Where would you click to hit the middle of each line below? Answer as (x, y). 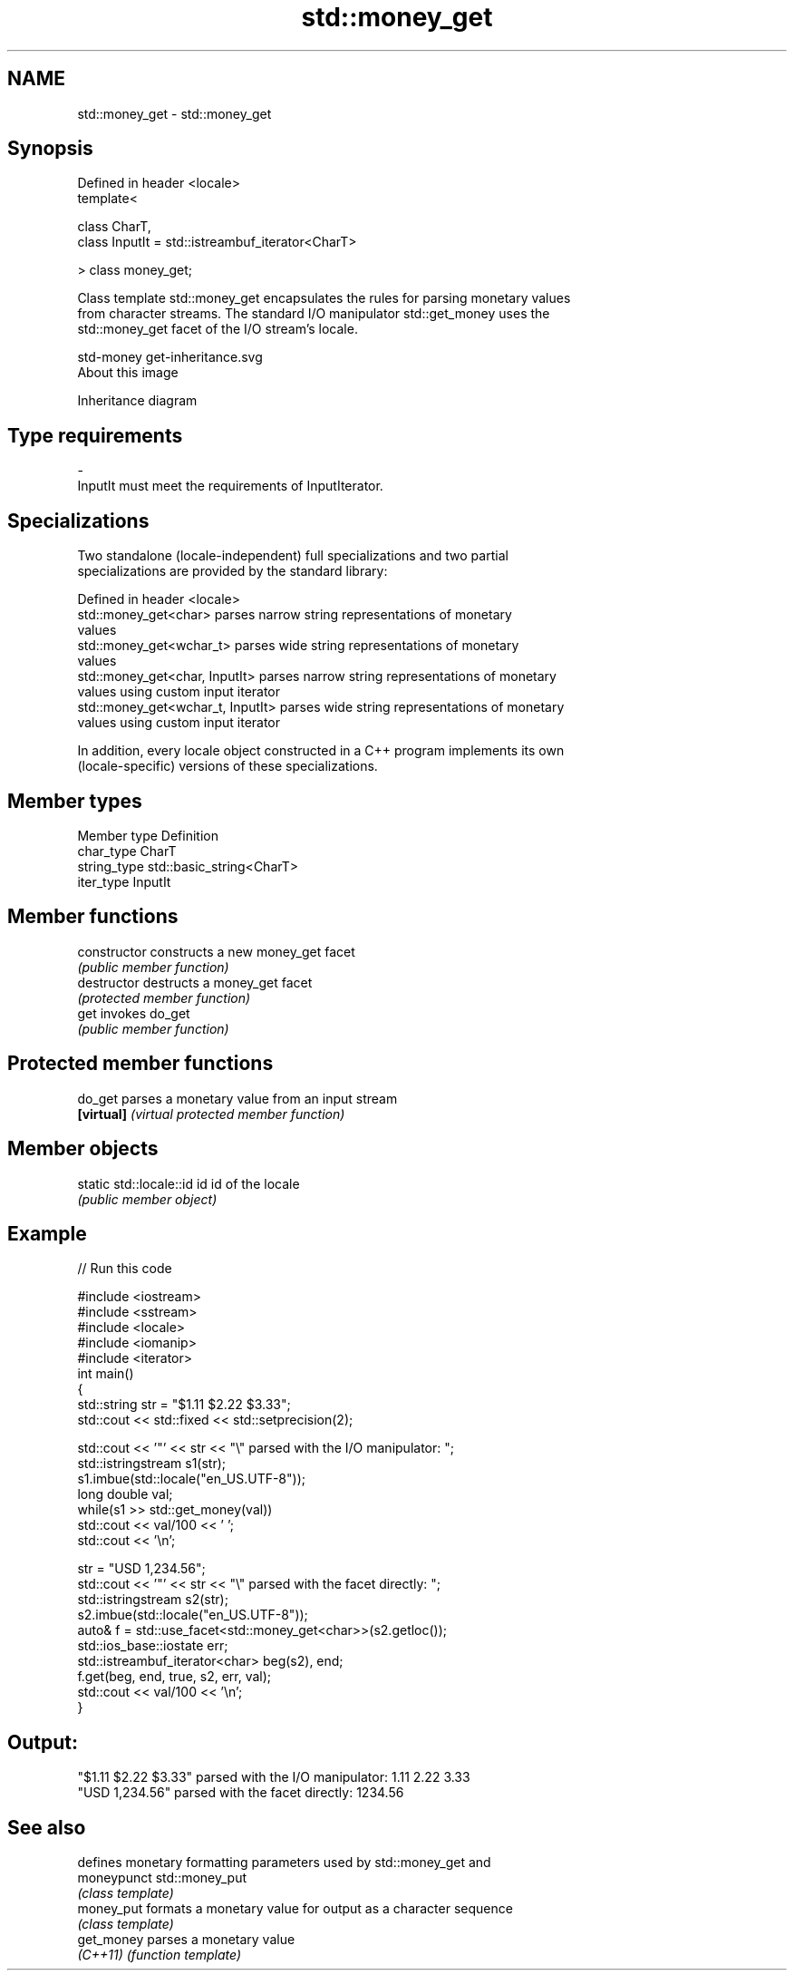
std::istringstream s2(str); (153, 1600)
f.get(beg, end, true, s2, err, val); (174, 1677)
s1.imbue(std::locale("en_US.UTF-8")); (191, 1479)
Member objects (83, 1149)
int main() (106, 1374)
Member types (75, 801)
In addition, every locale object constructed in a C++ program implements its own (321, 751)
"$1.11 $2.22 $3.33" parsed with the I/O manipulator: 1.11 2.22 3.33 (274, 1777)
